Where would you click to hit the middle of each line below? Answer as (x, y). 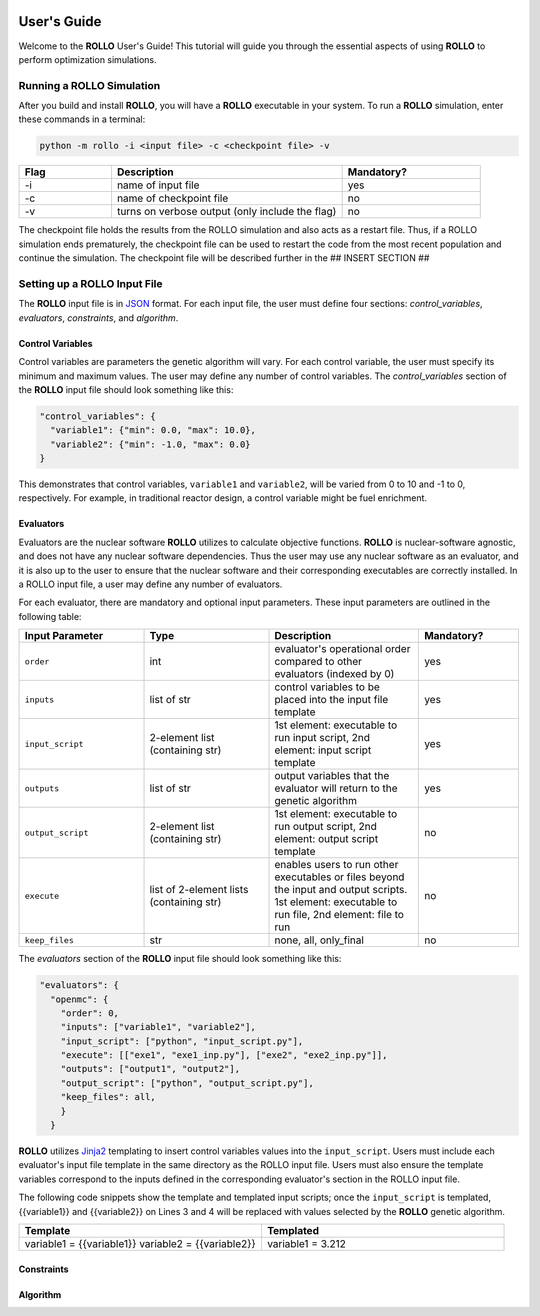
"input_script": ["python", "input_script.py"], (182, 1041)
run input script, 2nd (322, 738)
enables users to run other (336, 865)
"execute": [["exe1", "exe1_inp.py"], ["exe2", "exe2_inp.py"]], (224, 1055)
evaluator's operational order (342, 649)
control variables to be (327, 687)
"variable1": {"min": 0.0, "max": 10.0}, (153, 430)
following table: (50, 616)
